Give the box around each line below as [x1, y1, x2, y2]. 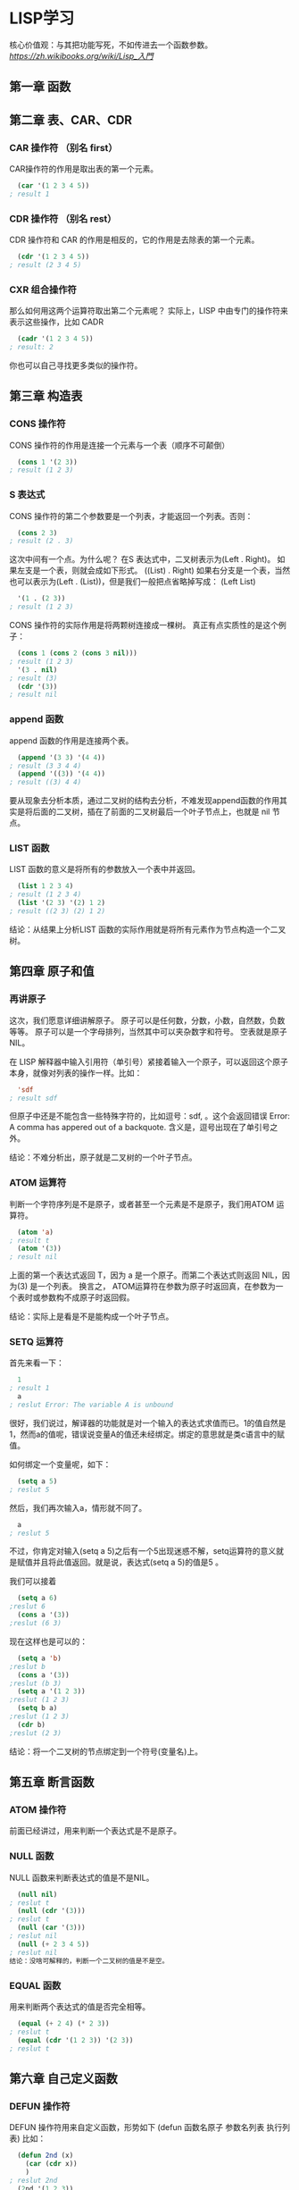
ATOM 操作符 [9, 1804, 67, 1817]
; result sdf [9, 1094, 58, 1103]
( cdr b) [17, 1720, 46, 1729]
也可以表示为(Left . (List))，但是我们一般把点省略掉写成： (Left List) [9, 576, 256, 587]
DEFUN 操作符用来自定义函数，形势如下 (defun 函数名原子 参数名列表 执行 [9, 2122, 283, 2133]
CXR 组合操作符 [9, 283, 78, 296]
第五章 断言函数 [9, 1775, 95, 1790]
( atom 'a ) [17, 1228, 54, 1237]
